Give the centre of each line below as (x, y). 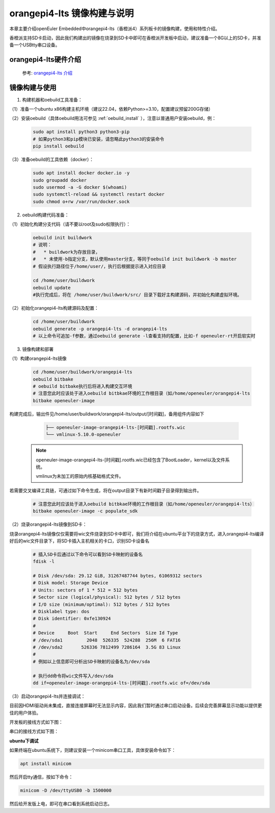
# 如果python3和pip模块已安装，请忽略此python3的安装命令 (99, 139)
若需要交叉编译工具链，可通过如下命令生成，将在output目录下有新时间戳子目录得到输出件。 (105, 490)
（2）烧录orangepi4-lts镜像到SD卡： (48, 524)
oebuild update (52, 288)
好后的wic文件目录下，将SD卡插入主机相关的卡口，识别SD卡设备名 (79, 540)
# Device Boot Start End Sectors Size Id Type (105, 633)
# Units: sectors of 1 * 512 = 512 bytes (85, 590)
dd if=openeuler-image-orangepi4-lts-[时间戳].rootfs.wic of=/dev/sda (121, 683)
